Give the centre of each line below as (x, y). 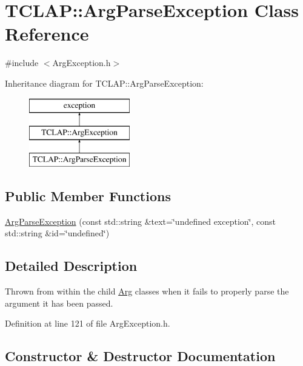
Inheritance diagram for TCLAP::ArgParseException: (104, 83)
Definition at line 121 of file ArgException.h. (88, 323)
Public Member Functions (88, 195)
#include (22, 63)
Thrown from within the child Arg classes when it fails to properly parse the (147, 291)
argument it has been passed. (59, 303)
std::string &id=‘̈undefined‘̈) (57, 233)
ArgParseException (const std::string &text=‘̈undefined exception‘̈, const (141, 221)
